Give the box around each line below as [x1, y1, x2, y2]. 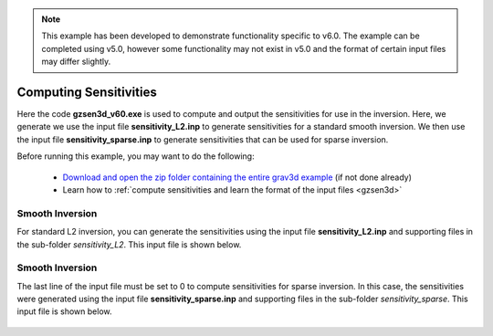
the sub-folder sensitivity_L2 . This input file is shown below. [16, 238, 242, 250]
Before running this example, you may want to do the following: [16, 151, 255, 162]
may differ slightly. [41, 56, 111, 68]
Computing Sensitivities [16, 84, 157, 100]
